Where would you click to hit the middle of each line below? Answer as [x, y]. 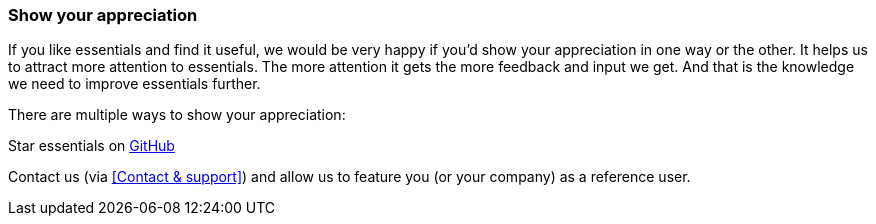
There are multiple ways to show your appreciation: [177, 115]
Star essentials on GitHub [91, 146]
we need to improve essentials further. [134, 84]
